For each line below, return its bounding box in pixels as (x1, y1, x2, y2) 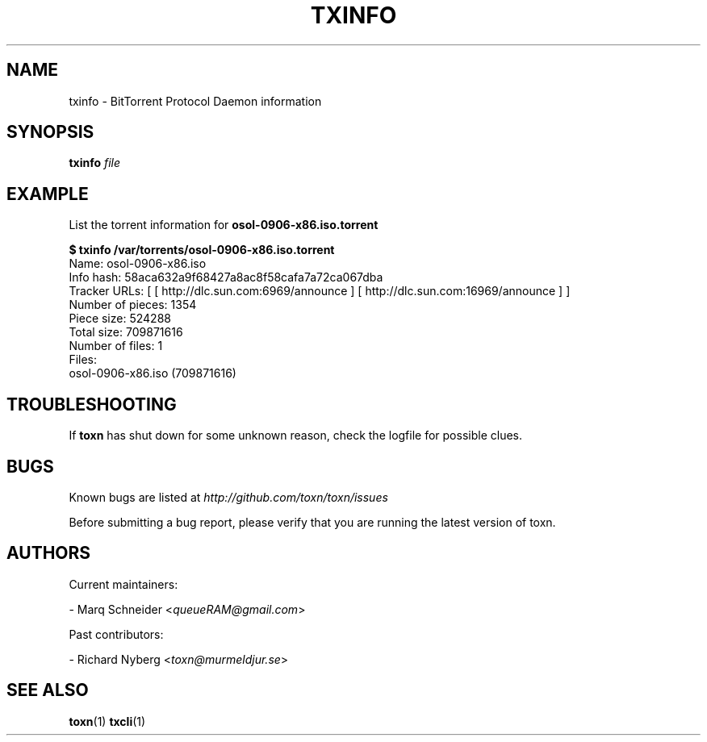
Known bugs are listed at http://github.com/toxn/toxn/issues (69, 490, 388, 504)
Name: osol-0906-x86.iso (69, 256, 207, 271)
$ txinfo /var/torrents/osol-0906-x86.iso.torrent (69, 243, 335, 257)
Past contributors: (69, 627, 164, 641)
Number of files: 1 (69, 339, 163, 353)
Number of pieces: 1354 (69, 298, 197, 312)
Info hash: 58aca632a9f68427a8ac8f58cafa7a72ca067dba (69, 270, 383, 285)
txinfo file (69, 156, 121, 170)
